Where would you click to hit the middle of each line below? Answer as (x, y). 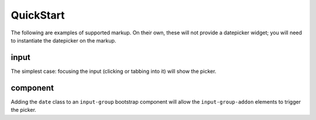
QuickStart (38, 15)
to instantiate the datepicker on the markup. (63, 40)
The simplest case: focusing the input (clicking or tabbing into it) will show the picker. (114, 71)
